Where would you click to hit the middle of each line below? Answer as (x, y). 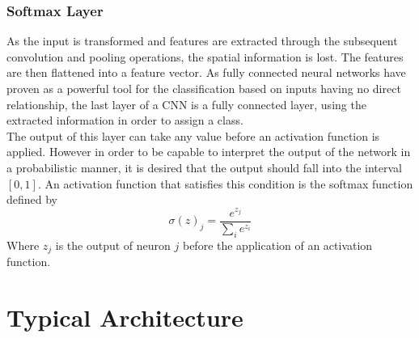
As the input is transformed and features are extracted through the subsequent (202, 41)
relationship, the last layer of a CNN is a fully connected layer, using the (186, 104)
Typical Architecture (125, 317)
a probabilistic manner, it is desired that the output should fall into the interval (204, 167)
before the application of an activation (277, 245)
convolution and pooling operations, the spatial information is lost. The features (205, 56)
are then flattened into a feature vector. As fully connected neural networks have (206, 72)
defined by (32, 199)
